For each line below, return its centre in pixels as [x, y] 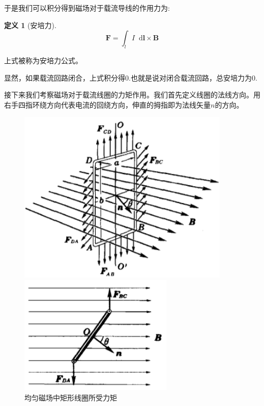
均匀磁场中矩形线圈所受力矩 [71, 397]
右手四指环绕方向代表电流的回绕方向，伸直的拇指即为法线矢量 [107, 104]
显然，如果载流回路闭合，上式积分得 [65, 77]
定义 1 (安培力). [30, 25]
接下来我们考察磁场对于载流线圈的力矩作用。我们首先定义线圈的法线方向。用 [132, 95]
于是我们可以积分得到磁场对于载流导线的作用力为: [87, 8]
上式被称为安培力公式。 [43, 60]
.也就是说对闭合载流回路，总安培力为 [190, 77]
